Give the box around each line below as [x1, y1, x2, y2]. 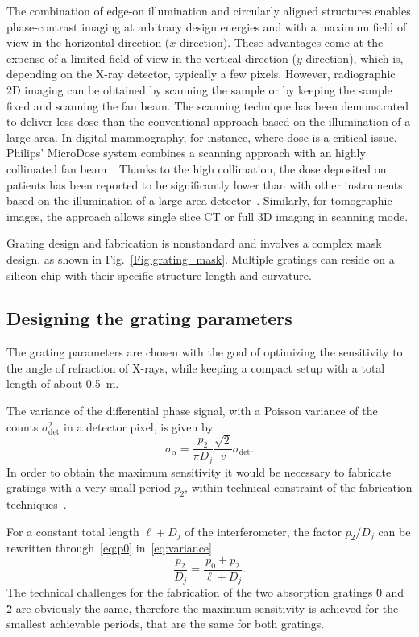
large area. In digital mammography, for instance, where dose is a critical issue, [6, 128, 397, 145]
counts [6, 418, 39, 435]
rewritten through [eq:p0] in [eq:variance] [6, 539, 212, 556]
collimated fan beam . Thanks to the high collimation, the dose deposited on [6, 160, 387, 177]
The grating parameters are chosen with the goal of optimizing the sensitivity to [6, 343, 403, 360]
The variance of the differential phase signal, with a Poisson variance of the [6, 402, 378, 419]
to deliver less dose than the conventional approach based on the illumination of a [6, 113, 411, 130]
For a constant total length [6, 523, 139, 539]
